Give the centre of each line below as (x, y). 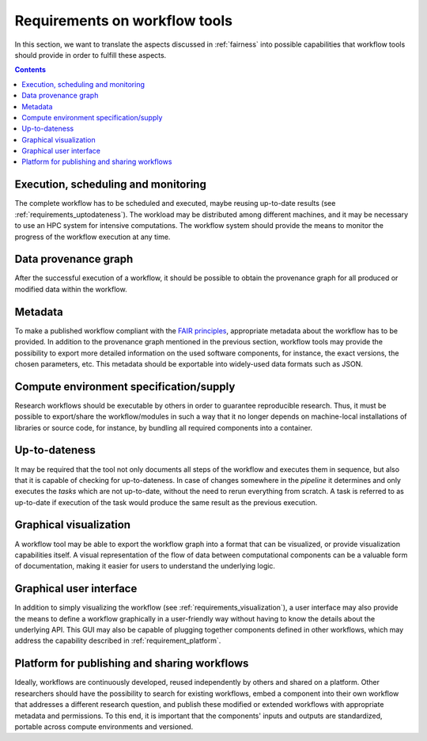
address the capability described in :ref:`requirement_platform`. (118, 640)
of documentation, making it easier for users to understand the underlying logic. (145, 566)
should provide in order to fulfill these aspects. (91, 55)
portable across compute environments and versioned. (104, 726)
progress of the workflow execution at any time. (93, 237)
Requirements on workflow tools (124, 21)
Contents (30, 70)
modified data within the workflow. (71, 289)
